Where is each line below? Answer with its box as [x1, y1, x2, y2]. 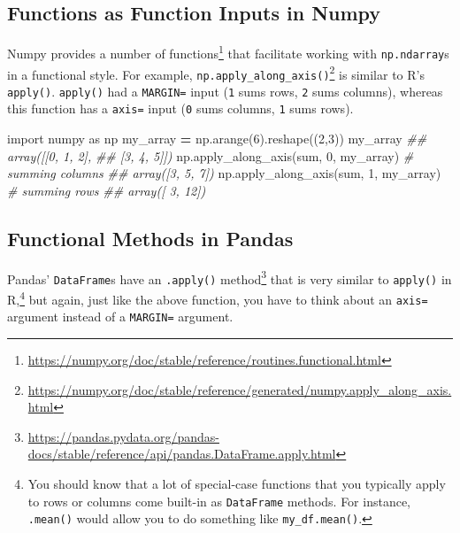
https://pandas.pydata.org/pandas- [27, 427, 219, 445]
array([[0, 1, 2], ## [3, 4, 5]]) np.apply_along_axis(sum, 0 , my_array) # [7, 146, 414, 165]
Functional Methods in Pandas [7, 224, 294, 251]
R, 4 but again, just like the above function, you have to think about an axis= [7, 288, 428, 308]
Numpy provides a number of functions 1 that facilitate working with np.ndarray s [7, 42, 449, 62]
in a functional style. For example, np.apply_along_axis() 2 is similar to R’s [7, 62, 425, 83]
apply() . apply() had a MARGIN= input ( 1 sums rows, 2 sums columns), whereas [7, 81, 443, 100]
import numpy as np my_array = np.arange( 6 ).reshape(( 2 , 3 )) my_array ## [7, 129, 427, 148]
